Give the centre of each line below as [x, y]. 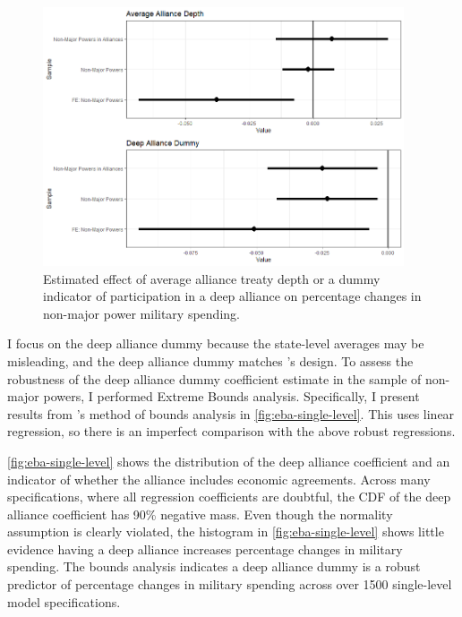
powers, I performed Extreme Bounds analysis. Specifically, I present [231, 396]
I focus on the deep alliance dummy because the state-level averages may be [216, 343]
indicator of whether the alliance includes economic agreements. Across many [219, 479]
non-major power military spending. [141, 313]
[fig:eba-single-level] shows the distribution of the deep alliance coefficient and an [229, 461]
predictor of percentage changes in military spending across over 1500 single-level [230, 584]
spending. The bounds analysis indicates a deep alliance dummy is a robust [214, 566]
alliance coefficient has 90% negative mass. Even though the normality [200, 514]
